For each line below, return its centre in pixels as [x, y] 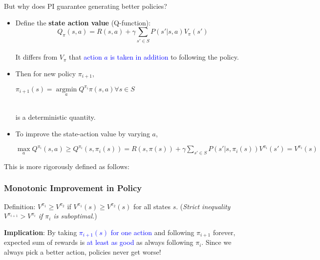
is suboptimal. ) [75, 216]
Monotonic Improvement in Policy [73, 188]
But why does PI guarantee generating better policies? [85, 6]
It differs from [36, 57]
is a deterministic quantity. [55, 117]
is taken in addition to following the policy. [174, 57]
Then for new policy [46, 73]
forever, [224, 232]
